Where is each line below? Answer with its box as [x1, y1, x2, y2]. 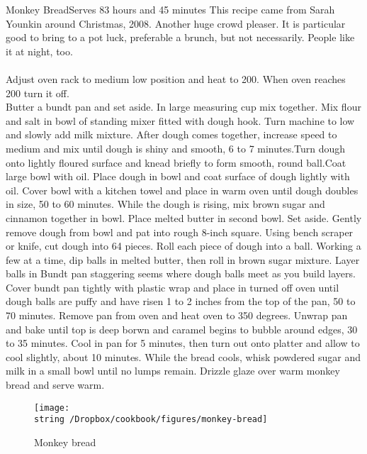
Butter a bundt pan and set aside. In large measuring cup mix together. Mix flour [6, 99, 361, 114]
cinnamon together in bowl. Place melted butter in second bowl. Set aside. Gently [6, 210, 362, 225]
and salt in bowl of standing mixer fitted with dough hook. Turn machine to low [6, 113, 355, 128]
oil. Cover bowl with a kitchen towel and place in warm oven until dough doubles [6, 182, 358, 197]
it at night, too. [6, 43, 73, 58]
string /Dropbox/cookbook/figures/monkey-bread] [34, 414, 268, 425]
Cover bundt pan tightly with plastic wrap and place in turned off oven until [6, 279, 339, 294]
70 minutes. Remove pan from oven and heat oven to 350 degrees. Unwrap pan [6, 308, 348, 323]
